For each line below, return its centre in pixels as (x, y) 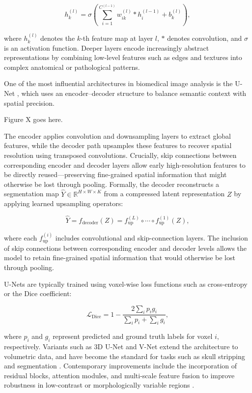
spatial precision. (29, 103)
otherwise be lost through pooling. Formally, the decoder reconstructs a (112, 184)
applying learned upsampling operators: (64, 203)
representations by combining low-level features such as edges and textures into (123, 57)
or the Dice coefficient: (38, 293)
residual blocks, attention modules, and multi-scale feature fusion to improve (119, 375)
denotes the (58, 38)
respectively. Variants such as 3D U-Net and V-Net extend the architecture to (121, 347)
